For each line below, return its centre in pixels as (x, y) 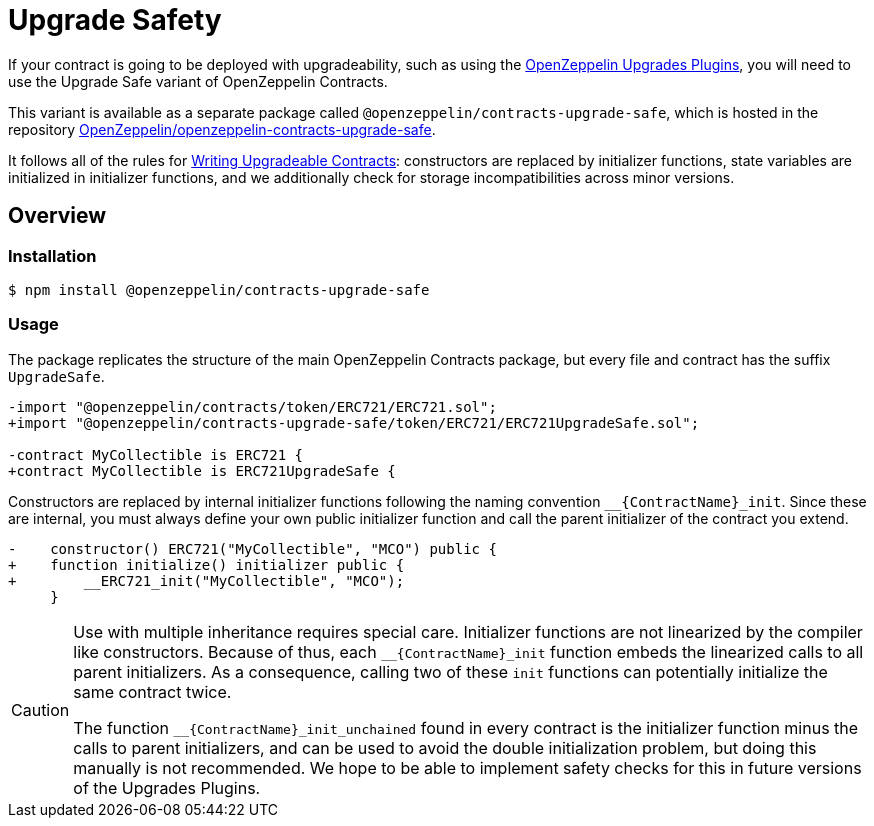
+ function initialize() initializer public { (206, 564)
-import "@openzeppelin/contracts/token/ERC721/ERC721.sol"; (252, 406)
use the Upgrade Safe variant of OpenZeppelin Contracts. (198, 81)
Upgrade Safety (115, 20)
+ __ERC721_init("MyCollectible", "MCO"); (206, 580)
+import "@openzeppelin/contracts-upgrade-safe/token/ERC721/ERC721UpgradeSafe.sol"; (354, 422)
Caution (40, 709)
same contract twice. (152, 691)
